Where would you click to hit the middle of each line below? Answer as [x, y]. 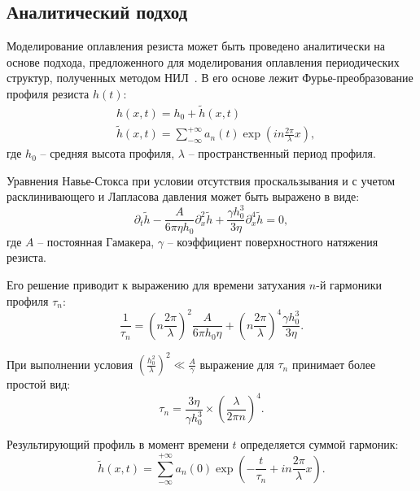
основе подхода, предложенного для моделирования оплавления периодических [203, 61]
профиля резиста [48, 93]
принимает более [334, 364]
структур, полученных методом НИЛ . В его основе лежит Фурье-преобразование [210, 78]
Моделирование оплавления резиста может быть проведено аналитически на [196, 46]
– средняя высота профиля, [107, 153]
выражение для [237, 364]
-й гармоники [349, 285]
